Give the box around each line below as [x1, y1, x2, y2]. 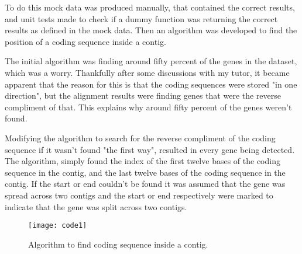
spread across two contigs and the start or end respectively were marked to [5, 189, 273, 201]
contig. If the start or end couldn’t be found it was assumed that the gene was [5, 178, 286, 190]
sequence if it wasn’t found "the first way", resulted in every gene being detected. [5, 143, 295, 155]
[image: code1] [28, 221, 87, 230]
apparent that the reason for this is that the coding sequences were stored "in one [5, 78, 297, 90]
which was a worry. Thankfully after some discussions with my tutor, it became [5, 66, 290, 78]
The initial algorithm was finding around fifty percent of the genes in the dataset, [5, 55, 297, 67]
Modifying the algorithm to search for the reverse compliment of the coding [5, 131, 276, 144]
